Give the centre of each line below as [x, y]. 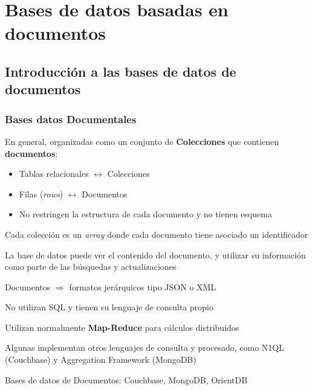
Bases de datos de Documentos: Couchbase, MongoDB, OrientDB [126, 379]
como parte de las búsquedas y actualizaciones [91, 267]
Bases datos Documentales [71, 119]
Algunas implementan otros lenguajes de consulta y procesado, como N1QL [145, 347]
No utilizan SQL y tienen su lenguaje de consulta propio [109, 307]
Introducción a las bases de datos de [121, 71]
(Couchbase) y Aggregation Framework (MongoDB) [101, 360]
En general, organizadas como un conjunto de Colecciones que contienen [142, 141]
